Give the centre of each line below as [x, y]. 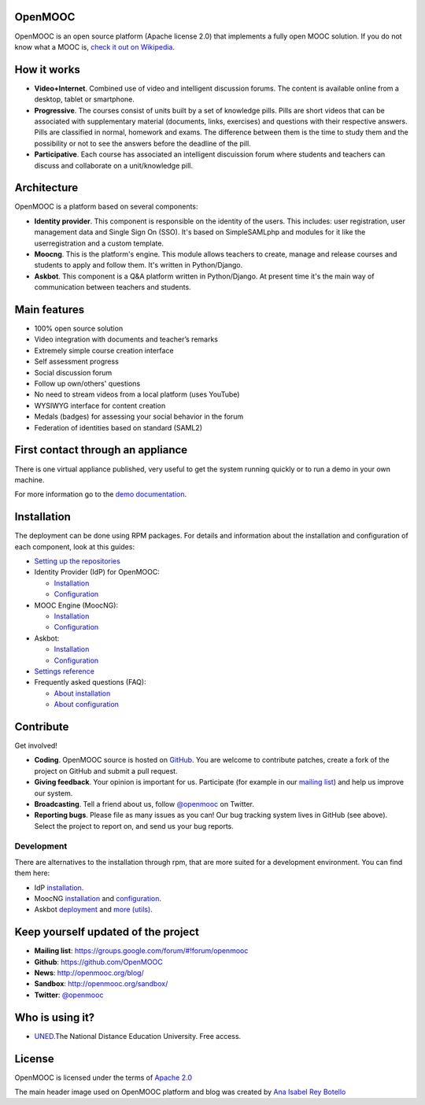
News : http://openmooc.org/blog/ [89, 973]
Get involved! [36, 745]
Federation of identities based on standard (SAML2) [118, 427]
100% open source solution [79, 329]
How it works [47, 70]
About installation [82, 693]
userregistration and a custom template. [99, 243]
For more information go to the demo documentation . [101, 494]
